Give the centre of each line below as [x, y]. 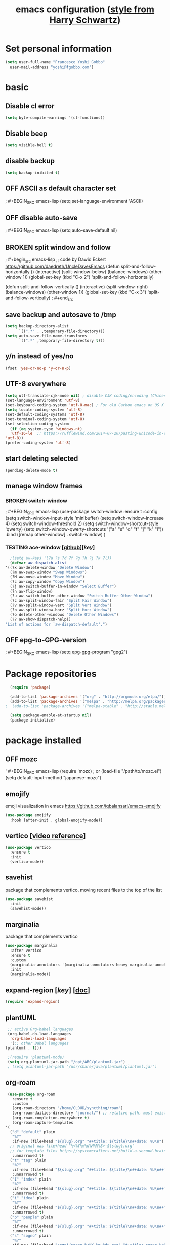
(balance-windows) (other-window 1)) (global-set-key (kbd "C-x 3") [76, 292]
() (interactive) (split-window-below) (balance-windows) [89, 271]
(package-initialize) [33, 720]
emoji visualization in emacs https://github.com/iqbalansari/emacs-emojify [83, 806]
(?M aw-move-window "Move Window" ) [47, 577]
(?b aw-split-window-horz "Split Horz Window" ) [61, 610]
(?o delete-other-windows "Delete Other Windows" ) [64, 615]
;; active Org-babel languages [40, 1029]
